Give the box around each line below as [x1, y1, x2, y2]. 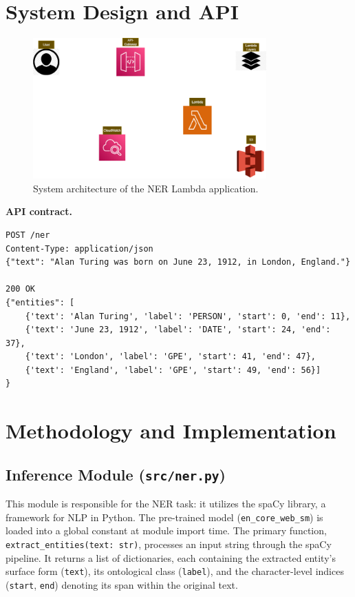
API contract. [6, 204, 72, 219]
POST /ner [6, 230, 50, 240]
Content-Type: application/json [6, 243, 153, 254]
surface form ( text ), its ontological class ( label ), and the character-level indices [6, 564, 344, 578]
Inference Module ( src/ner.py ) [6, 463, 226, 485]
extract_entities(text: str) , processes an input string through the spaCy [6, 537, 332, 552]
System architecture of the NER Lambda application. [33, 181, 259, 195]
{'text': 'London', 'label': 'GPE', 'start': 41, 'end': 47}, [25, 352, 316, 362]
